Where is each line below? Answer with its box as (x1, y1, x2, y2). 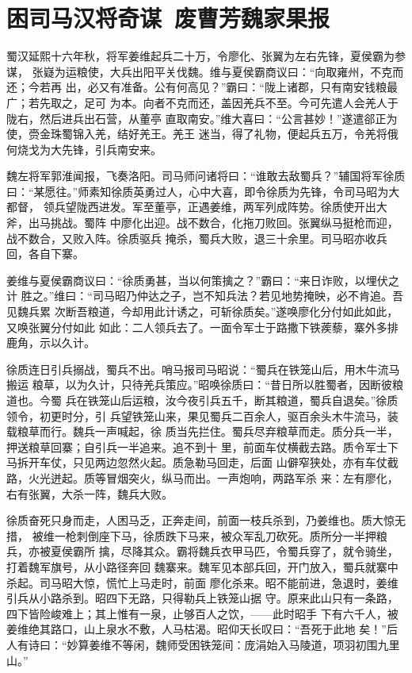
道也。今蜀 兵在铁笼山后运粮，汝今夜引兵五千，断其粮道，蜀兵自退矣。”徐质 (6, 392, 399, 408)
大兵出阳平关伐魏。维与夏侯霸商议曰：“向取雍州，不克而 (109, 63, 404, 79)
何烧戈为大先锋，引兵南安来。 (6, 140, 162, 157)
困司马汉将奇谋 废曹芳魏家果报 (6, 2, 330, 34)
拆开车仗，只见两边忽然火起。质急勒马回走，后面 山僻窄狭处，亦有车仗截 (17, 454, 399, 471)
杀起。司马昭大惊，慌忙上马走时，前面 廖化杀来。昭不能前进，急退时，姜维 (6, 574, 399, 590)
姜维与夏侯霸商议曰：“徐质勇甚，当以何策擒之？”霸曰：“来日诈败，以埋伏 (6, 271, 388, 288)
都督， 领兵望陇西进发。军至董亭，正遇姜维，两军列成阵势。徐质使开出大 (6, 198, 387, 215)
